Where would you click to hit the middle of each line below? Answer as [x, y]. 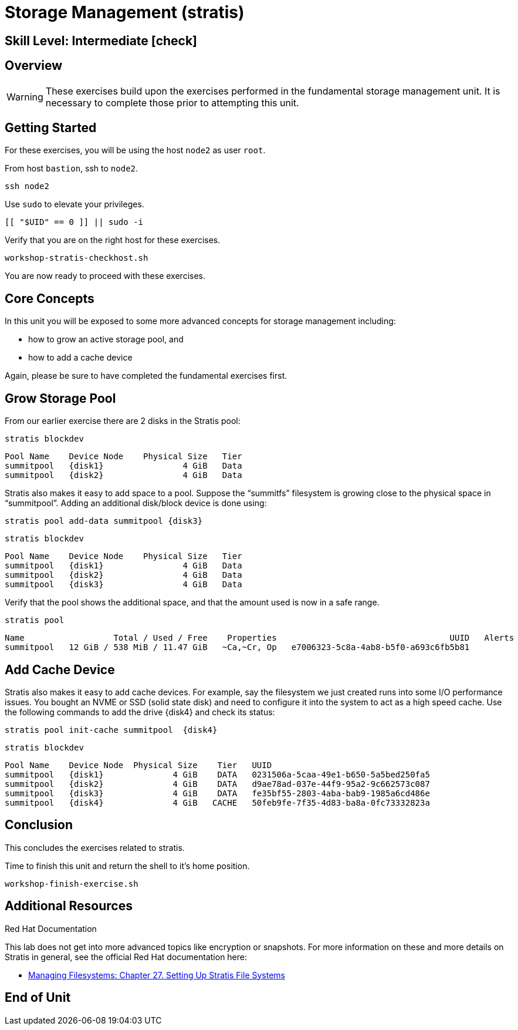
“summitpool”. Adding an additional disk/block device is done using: [136, 503]
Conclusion [39, 825]
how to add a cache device [80, 358]
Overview [34, 66]
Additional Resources [69, 906]
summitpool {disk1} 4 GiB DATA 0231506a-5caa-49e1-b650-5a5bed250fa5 [217, 774]
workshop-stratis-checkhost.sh [77, 258]
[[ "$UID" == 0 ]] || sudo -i [74, 222]
